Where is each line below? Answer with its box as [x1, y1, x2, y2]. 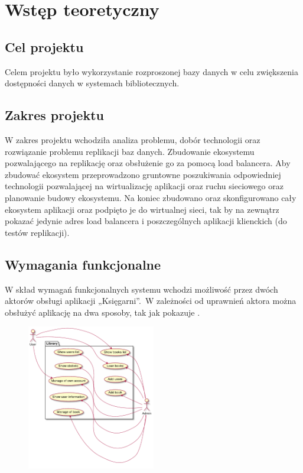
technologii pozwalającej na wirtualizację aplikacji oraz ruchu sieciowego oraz [5, 180, 284, 192]
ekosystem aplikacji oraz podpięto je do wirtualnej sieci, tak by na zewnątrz [5, 203, 279, 215]
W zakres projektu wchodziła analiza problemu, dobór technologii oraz [5, 133, 260, 145]
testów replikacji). [5, 226, 70, 238]
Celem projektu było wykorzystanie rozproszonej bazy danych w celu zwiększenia [5, 65, 298, 77]
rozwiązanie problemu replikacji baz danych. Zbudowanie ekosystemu [5, 145, 255, 157]
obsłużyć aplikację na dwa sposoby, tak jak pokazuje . [5, 306, 200, 318]
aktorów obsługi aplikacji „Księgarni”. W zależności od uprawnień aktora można [5, 294, 297, 307]
